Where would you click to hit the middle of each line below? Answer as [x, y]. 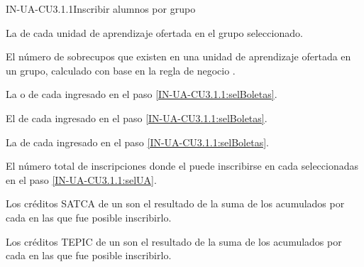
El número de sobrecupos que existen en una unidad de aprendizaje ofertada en [178, 56]
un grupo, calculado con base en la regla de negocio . [121, 70]
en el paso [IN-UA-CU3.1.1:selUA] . [81, 179]
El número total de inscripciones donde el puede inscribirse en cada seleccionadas [182, 166]
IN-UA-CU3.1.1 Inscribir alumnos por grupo [101, 9]
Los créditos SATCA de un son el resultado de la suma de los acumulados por [175, 203]
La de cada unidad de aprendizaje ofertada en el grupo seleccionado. [154, 32]
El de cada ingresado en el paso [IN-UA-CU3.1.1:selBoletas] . [137, 118]
